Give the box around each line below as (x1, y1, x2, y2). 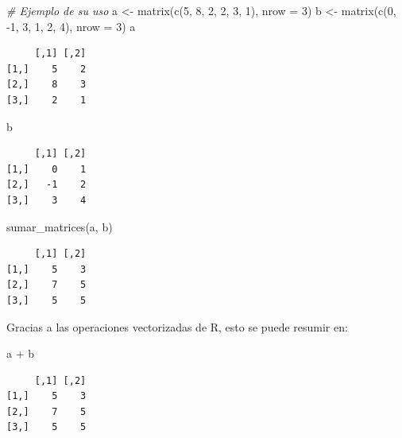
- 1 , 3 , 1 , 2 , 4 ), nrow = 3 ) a (6, 17, 136, 34)
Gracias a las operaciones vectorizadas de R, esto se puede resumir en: (6, 318, 348, 335)
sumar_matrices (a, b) (6, 218, 113, 235)
